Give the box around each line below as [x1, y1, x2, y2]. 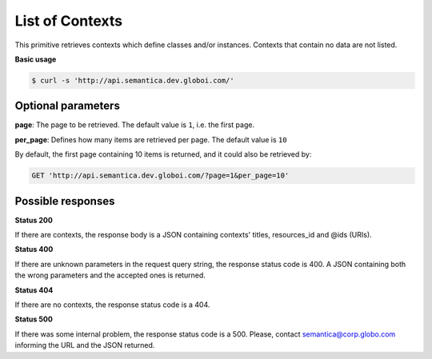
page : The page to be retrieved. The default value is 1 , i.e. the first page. [14, 120, 255, 130]
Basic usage [14, 54, 57, 64]
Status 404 [14, 285, 54, 295]
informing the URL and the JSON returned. [14, 341, 155, 350]
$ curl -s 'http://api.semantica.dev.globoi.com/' [31, 76, 235, 85]
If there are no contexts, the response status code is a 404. [14, 300, 210, 309]
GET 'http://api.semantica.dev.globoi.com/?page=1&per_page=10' [31, 171, 290, 180]
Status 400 [14, 245, 54, 254]
